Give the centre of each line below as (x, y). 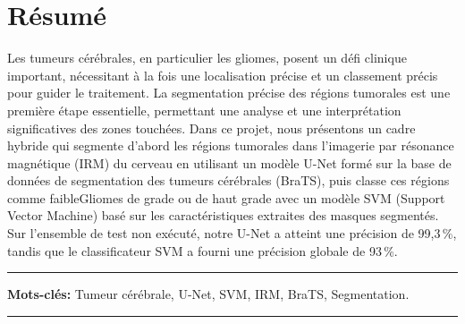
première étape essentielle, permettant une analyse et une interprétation (204, 110)
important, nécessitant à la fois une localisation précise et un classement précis (223, 75)
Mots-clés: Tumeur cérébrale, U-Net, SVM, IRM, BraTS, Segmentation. (208, 294)
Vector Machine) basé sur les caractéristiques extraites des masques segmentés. (223, 215)
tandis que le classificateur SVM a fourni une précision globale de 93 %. (203, 250)
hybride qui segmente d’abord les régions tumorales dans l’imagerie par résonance (231, 145)
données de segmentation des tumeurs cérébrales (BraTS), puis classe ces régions (228, 180)
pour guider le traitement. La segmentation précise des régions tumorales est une (229, 93)
